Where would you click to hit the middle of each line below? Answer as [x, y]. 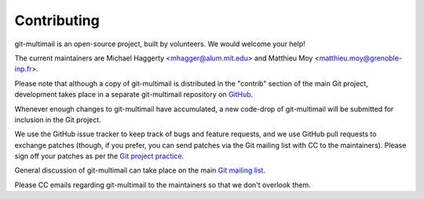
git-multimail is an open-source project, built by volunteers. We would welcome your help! [160, 44]
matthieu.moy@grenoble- [360, 58]
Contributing [57, 20]
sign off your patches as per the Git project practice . [99, 156]
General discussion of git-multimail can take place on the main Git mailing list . [140, 170]
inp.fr [23, 69]
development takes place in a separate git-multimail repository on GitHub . [134, 95]
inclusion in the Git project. [58, 119]
